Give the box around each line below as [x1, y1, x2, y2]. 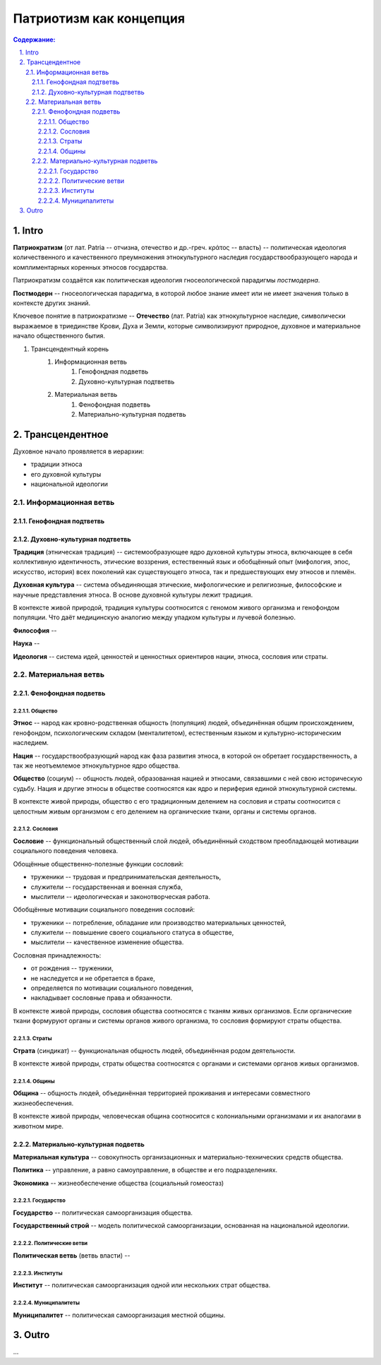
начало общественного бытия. [13, 332, 106, 340]
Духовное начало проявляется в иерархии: [13, 447, 145, 455]
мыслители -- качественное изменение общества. [30, 938, 184, 946]
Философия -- [13, 626, 57, 635]
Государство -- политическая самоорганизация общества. [13, 1208, 193, 1217]
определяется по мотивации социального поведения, [30, 984, 194, 992]
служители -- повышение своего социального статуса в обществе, [30, 929, 234, 937]
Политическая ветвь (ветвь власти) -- [13, 1251, 131, 1260]
